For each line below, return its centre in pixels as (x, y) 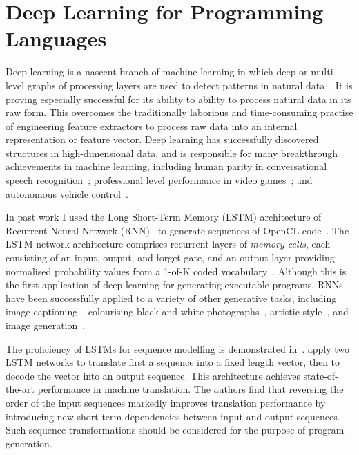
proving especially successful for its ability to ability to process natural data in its (178, 99)
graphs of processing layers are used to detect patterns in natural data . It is (190, 85)
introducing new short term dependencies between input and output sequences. (173, 416)
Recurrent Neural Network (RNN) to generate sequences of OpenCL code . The (177, 230)
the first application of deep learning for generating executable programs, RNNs (174, 285)
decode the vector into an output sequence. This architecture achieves (153, 375)
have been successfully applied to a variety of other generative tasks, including (171, 298)
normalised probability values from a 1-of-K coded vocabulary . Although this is (176, 271)
